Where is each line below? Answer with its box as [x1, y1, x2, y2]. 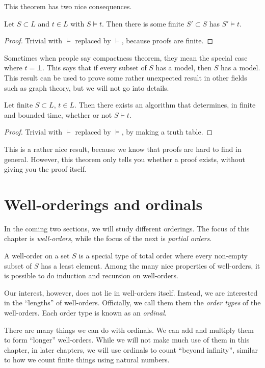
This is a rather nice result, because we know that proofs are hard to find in [4, 143, 242, 154]
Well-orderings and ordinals [4, 193, 203, 214]
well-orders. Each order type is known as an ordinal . [4, 307, 167, 318]
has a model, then [155, 62, 211, 73]
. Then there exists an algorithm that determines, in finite [74, 99, 256, 110]
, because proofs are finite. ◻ [121, 35, 214, 46]
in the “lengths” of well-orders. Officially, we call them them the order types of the [4, 297, 261, 308]
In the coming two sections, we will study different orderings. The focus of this [4, 223, 250, 233]
